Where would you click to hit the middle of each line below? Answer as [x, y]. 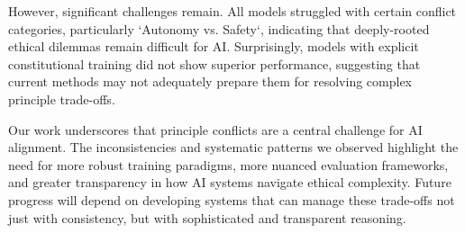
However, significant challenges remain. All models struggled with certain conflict [232, 11]
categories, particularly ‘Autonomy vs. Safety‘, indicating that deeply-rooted [219, 28]
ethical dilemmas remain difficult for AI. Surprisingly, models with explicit [214, 46]
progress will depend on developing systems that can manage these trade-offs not [232, 199]
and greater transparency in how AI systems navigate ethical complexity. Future [230, 182]
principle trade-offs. [62, 99]
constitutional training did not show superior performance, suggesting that [214, 63]
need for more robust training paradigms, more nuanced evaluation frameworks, [228, 164]
